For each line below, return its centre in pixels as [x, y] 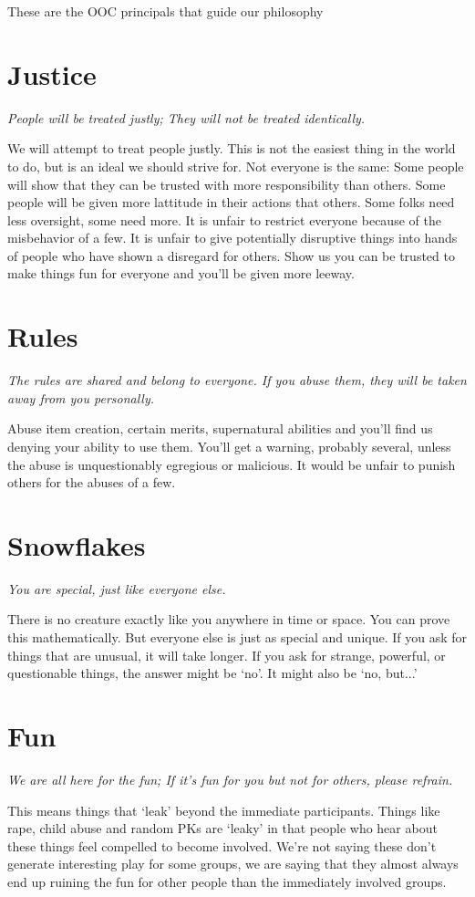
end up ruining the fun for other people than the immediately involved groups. [227, 881]
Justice [52, 73]
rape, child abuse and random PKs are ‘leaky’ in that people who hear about [222, 828]
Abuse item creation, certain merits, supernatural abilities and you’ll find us [220, 428]
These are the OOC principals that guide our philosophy [165, 11]
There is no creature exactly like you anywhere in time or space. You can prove [229, 619]
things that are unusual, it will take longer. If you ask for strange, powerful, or [227, 655]
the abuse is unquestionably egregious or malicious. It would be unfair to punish [232, 464]
